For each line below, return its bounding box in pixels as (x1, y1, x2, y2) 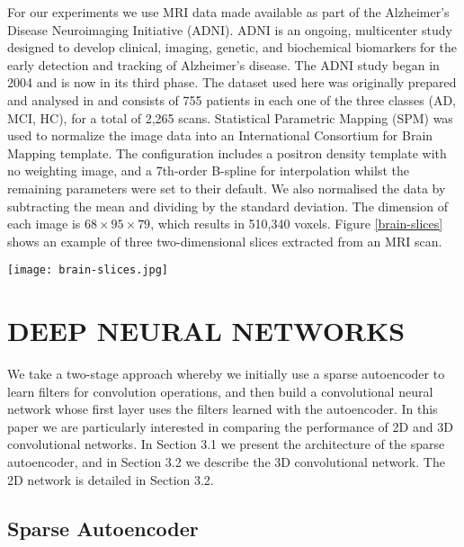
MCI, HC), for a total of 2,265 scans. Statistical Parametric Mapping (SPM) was (7, 108, 453, 127)
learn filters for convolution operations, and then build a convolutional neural (7, 381, 433, 400)
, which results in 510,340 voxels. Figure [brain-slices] (150, 214, 443, 233)
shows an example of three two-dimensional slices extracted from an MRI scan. (7, 231, 442, 250)
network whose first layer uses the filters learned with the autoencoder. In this (7, 399, 438, 418)
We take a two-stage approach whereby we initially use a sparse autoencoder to (7, 364, 445, 383)
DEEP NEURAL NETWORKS (7, 312, 406, 349)
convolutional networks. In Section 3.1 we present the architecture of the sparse (7, 435, 445, 453)
